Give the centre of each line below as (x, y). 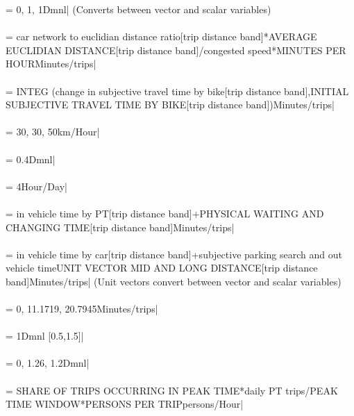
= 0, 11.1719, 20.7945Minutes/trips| (82, 309)
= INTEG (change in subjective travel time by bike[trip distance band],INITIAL (177, 91)
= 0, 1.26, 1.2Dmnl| (48, 363)
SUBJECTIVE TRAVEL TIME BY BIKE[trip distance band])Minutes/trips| (170, 105)
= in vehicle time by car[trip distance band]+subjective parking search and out (174, 254)
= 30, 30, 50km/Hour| (53, 132)
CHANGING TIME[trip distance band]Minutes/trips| (120, 227)
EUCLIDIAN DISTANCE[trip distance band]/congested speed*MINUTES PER (176, 50)
